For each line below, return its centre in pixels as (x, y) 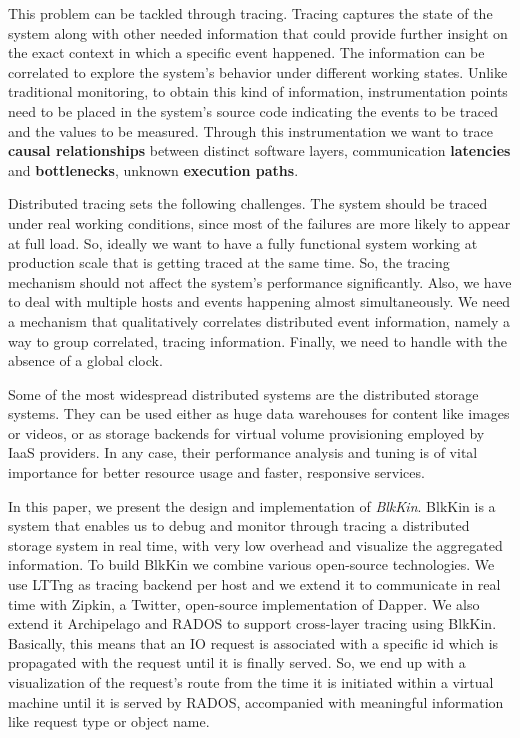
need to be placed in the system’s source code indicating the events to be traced (253, 110)
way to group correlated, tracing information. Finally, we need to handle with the (257, 340)
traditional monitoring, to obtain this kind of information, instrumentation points (258, 91)
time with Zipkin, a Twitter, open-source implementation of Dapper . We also (244, 603)
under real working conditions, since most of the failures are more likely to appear (259, 222)
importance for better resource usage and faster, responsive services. (216, 472)
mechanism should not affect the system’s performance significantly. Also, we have (260, 281)
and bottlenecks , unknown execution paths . (153, 169)
